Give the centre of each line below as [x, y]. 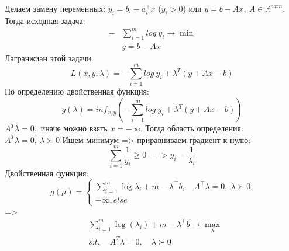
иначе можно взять [74, 128]
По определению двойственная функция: [77, 91]
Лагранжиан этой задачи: [49, 57]
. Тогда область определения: [192, 128]
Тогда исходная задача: [45, 20]
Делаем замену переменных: [55, 8]
